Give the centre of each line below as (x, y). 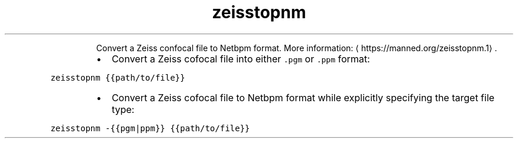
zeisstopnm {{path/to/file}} (118, 77)
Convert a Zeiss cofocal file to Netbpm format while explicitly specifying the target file (303, 97)
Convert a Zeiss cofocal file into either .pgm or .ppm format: (241, 59)
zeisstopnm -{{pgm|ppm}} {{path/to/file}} (150, 128)
